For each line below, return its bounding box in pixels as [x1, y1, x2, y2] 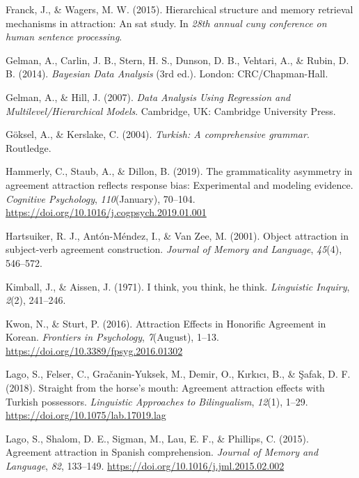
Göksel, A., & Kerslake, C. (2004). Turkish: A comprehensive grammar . [6, 127, 310, 141]
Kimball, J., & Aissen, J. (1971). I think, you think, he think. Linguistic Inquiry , [6, 279, 350, 293]
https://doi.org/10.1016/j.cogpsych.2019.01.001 [6, 205, 207, 219]
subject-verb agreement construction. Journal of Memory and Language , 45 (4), [6, 242, 342, 256]
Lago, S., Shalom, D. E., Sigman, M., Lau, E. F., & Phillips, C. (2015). [6, 431, 309, 445]
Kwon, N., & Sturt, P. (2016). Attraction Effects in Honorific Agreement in [6, 316, 326, 330]
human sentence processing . [6, 29, 122, 44]
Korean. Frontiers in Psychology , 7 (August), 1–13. [6, 330, 219, 344]
